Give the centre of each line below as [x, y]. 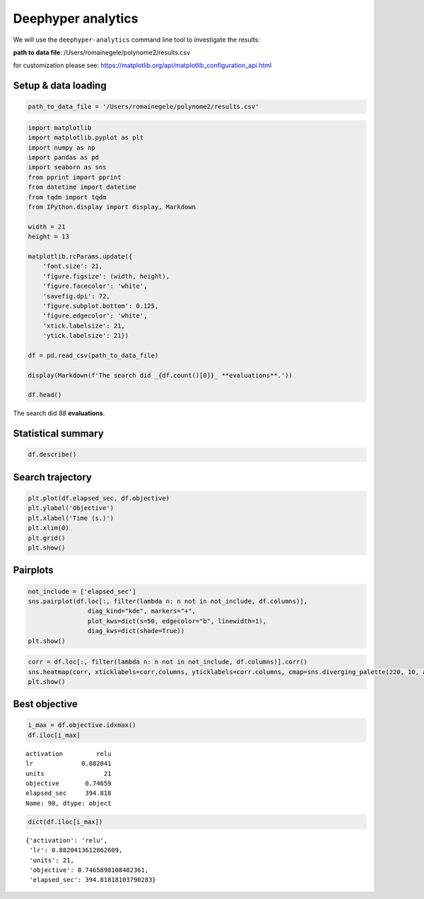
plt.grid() [47, 538]
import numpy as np [61, 147]
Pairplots [34, 570]
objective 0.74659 [69, 784]
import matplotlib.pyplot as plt [86, 138]
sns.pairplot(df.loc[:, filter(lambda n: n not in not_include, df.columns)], [167, 601]
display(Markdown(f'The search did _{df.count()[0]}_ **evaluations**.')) [160, 375]
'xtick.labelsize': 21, [84, 326]
